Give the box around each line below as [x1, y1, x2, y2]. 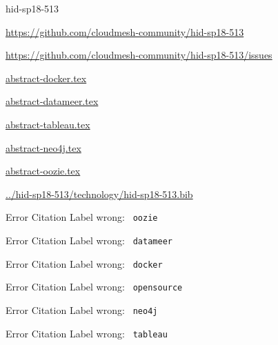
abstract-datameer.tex [6, 94, 99, 108]
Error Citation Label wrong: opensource [6, 279, 183, 294]
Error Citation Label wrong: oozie [6, 210, 158, 224]
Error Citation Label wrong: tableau [6, 326, 168, 340]
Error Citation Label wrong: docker [6, 256, 163, 270]
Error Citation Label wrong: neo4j [6, 302, 158, 317]
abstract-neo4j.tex [6, 140, 81, 155]
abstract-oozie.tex [6, 164, 81, 178]
